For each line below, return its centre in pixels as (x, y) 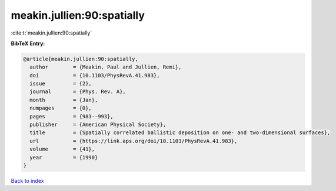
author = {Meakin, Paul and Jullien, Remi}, (106, 67)
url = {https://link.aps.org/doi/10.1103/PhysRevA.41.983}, (134, 141)
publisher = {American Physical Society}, (98, 125)
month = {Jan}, (64, 100)
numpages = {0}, (61, 108)
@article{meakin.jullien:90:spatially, (81, 59)
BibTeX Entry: (28, 43)
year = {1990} (64, 157)
